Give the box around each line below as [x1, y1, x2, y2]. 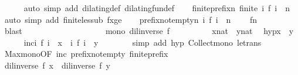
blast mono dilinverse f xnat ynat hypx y [4, 25, 294, 37]
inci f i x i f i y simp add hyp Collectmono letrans [23, 36, 262, 48]
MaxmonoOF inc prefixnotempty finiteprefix [4, 47, 168, 60]
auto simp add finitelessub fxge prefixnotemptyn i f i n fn [4, 13, 258, 25]
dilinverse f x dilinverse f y [4, 59, 110, 71]
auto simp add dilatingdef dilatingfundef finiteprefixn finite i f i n [23, 2, 290, 13]
